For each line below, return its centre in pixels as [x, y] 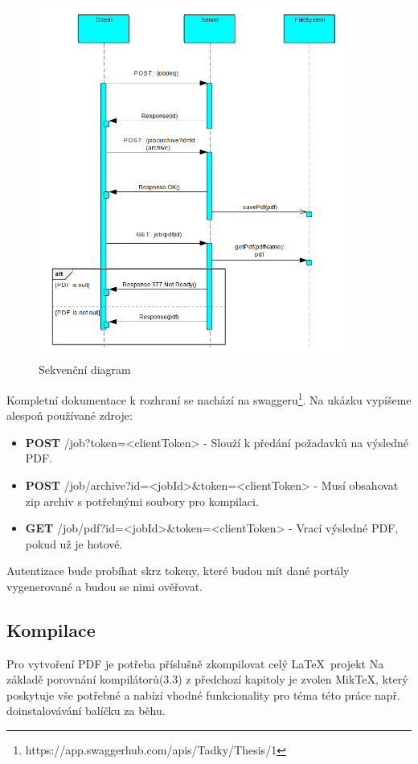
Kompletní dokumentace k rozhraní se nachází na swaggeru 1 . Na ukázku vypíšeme [209, 398]
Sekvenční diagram [85, 370]
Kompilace [51, 629]
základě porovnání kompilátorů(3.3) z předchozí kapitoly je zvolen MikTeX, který [207, 679]
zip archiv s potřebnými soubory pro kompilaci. [142, 501]
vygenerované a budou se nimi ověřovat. [104, 586]
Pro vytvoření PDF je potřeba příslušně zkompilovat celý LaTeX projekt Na [195, 663]
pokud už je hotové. [74, 543]
